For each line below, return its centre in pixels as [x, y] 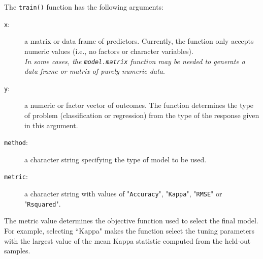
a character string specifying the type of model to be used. [116, 159]
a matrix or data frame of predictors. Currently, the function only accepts [139, 41]
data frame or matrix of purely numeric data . [95, 71]
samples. [17, 251]
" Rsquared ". [43, 203]
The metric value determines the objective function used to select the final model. [131, 221]
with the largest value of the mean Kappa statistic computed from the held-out [127, 240]
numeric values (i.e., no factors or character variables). [109, 51]
